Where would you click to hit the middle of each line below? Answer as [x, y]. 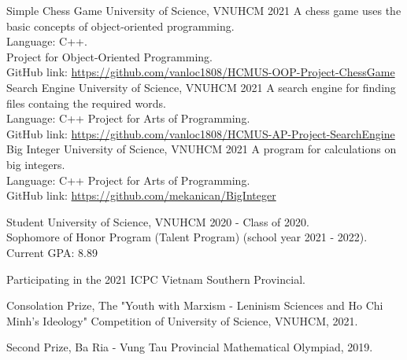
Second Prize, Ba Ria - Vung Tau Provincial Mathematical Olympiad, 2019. [190, 347]
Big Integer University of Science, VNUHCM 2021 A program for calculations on [202, 149]
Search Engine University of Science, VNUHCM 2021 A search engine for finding [201, 87]
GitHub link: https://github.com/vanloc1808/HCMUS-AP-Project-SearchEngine [201, 133]
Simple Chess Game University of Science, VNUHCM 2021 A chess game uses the [204, 10]
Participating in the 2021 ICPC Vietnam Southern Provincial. [156, 279]
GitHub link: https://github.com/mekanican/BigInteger [141, 195]
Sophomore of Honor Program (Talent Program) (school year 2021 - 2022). [187, 237]
